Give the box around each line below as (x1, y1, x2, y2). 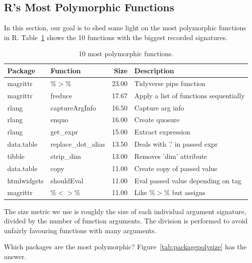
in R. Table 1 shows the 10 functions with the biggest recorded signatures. (4, 32, 228, 42)
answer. (4, 251, 26, 261)
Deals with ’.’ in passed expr (134, 139, 218, 149)
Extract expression (134, 127, 190, 137)
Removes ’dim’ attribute (134, 151, 207, 161)
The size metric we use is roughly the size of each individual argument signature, (4, 206, 247, 216)
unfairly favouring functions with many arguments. (4, 225, 157, 235)
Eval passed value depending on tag (134, 175, 242, 185)
